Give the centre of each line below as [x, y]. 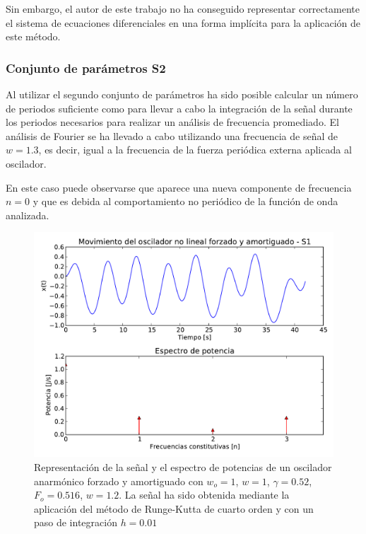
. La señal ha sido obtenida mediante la [204, 495]
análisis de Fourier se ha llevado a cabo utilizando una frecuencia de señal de [172, 135]
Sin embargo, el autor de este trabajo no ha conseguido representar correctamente [183, 8]
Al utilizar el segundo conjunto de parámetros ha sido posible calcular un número [182, 94]
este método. [33, 36]
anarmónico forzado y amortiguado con [119, 481]
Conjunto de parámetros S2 [86, 68]
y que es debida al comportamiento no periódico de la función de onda [185, 201]
